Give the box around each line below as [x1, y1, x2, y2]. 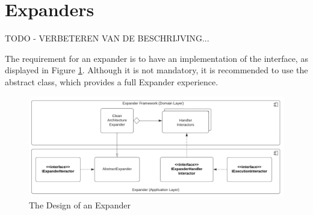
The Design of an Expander [29, 198, 131, 211]
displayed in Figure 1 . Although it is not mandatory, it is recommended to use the [5, 64, 308, 76]
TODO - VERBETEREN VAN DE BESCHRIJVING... [5, 32, 209, 44]
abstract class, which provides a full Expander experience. [5, 75, 218, 88]
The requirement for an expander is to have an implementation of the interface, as [5, 52, 308, 64]
